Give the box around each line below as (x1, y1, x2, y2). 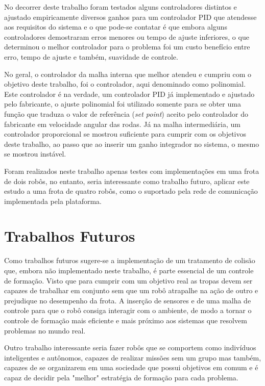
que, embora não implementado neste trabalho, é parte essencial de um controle (4, 265, 254, 275)
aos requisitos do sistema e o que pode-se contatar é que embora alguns (4, 21, 227, 32)
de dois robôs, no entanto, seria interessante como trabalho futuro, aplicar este (4, 175, 250, 186)
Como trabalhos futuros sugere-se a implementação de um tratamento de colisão (4, 255, 255, 266)
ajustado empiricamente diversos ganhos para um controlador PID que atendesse (4, 11, 257, 22)
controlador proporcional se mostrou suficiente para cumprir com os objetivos (4, 128, 246, 139)
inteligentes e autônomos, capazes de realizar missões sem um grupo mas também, (4, 352, 261, 363)
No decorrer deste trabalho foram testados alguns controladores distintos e (4, 2, 237, 12)
